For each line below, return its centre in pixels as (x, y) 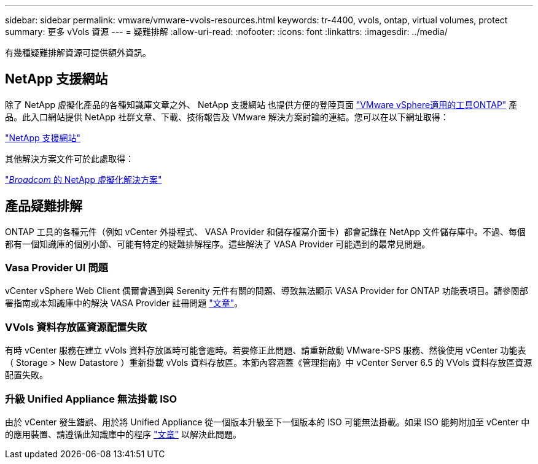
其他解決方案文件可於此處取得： (69, 158)
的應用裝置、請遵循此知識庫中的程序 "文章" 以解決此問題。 (123, 434)
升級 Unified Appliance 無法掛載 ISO (91, 399)
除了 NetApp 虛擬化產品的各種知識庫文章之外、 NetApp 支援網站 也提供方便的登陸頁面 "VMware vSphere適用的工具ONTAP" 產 (261, 104)
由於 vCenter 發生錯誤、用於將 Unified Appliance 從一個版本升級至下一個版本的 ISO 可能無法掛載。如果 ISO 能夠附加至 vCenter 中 (267, 422)
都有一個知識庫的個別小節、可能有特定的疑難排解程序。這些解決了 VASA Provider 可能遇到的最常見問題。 (218, 244)
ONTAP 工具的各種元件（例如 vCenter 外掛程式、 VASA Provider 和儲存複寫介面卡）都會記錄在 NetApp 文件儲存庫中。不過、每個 (266, 231)
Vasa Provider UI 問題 (57, 268)
